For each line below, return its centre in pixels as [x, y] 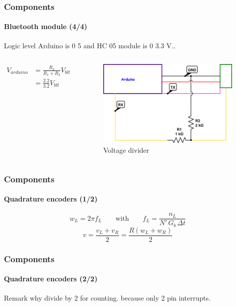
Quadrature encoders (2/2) [51, 279]
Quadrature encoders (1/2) [51, 199]
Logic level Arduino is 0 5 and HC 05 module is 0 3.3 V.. [90, 45]
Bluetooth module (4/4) [46, 26]
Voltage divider [126, 150]
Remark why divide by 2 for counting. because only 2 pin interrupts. [107, 297]
